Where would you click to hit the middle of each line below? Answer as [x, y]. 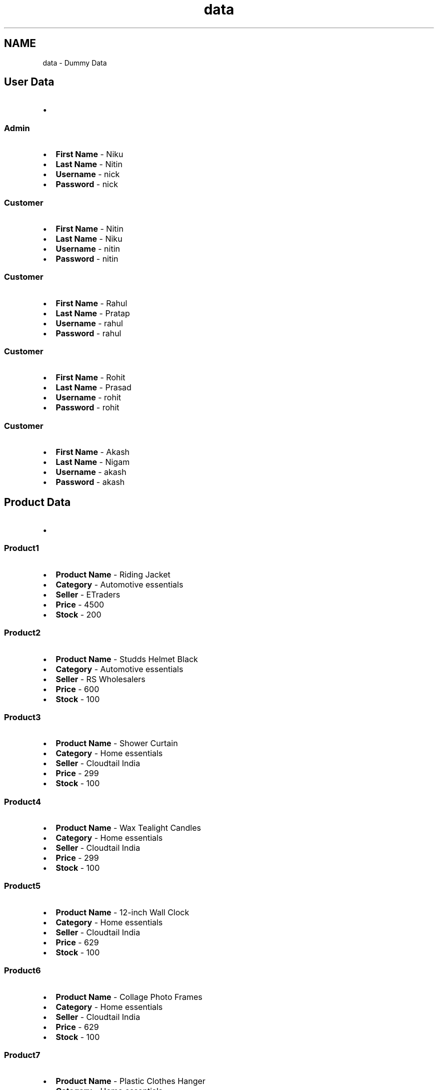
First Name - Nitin [89, 228]
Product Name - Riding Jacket [113, 574]
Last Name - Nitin [89, 164]
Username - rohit [88, 398]
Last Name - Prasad [93, 388]
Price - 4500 [80, 604]
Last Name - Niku [89, 238]
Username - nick [88, 174]
